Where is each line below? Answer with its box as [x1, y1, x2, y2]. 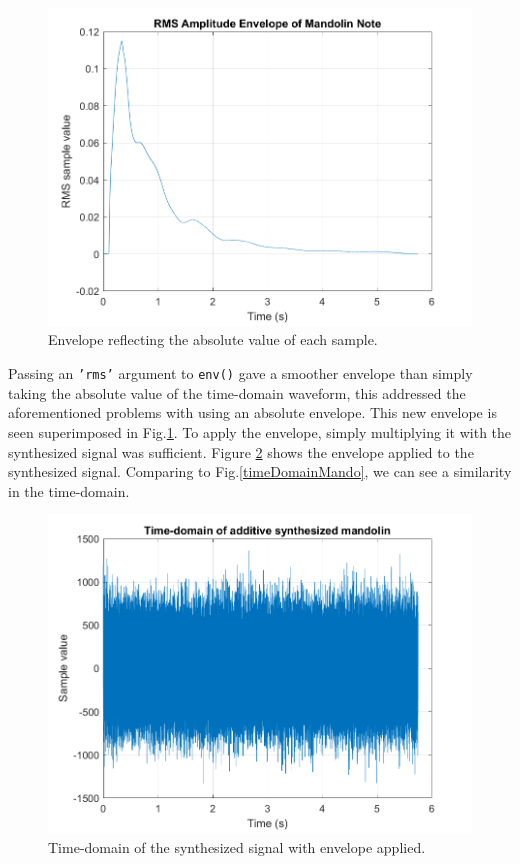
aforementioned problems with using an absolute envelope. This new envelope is [8, 402, 497, 423]
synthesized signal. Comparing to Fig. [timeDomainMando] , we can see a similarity [8, 461, 512, 482]
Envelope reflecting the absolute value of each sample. [48, 329, 378, 350]
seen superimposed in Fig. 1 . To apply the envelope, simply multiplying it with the [8, 421, 512, 442]
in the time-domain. [8, 480, 130, 501]
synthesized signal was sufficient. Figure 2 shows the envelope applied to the [8, 441, 474, 462]
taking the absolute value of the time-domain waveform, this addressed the [8, 382, 466, 403]
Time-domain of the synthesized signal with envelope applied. [48, 836, 426, 857]
